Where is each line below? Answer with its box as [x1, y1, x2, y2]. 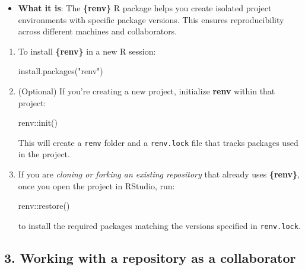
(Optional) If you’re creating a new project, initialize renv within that [18, 84, 275, 97]
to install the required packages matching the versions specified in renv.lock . [18, 219, 301, 231]
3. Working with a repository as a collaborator [4, 248, 296, 266]
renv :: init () [18, 116, 58, 129]
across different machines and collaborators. [18, 25, 177, 37]
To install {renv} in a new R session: [18, 45, 156, 57]
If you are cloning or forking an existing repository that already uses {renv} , [18, 168, 300, 180]
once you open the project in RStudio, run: [18, 179, 175, 192]
